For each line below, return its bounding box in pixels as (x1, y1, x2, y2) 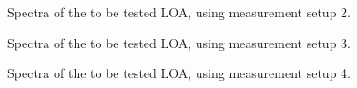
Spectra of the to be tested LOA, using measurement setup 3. (7, 33, 351, 52)
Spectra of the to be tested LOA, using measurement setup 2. (7, 3, 351, 21)
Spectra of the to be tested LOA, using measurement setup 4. (7, 64, 351, 83)
